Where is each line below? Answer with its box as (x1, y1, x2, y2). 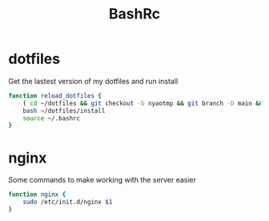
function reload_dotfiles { (8, 91, 102, 100)
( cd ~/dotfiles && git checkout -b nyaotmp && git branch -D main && (22, 99, 263, 107)
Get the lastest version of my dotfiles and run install (8, 76, 179, 86)
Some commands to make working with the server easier (8, 175, 196, 185)
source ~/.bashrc (22, 114, 81, 123)
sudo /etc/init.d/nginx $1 (22, 198, 113, 207)
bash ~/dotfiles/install (22, 106, 106, 115)
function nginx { (8, 191, 66, 199)
